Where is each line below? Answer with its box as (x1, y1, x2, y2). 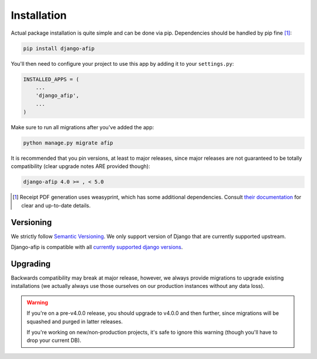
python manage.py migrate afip (23, 140, 114, 146)
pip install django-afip (23, 45, 95, 52)
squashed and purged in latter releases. (26, 318, 123, 325)
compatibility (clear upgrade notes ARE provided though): (11, 163, 150, 170)
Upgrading (11, 259, 51, 269)
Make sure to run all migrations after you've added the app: (11, 124, 154, 131)
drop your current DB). (26, 337, 82, 344)
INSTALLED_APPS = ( (23, 76, 79, 82)
